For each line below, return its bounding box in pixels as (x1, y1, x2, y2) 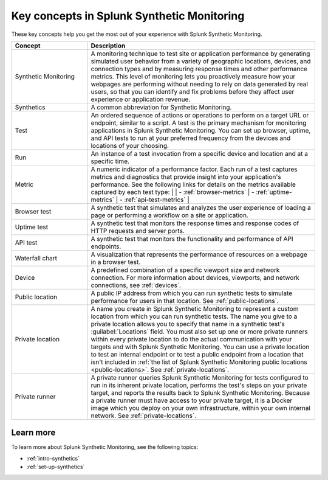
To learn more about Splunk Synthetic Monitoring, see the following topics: (11, 443, 199, 451)
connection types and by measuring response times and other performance (91, 64, 308, 73)
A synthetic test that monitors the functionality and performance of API (91, 234, 294, 243)
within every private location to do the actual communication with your (91, 335, 293, 343)
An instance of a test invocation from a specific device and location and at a (91, 149, 308, 158)
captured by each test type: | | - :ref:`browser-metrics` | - (91, 187, 255, 196)
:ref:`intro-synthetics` (26, 454, 80, 462)
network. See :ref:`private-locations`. (91, 411, 197, 420)
